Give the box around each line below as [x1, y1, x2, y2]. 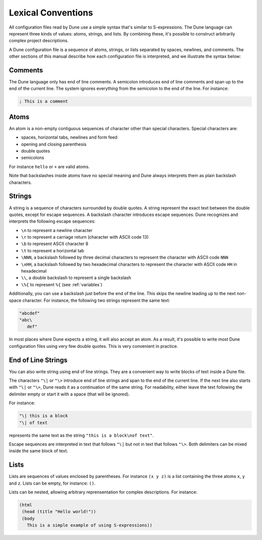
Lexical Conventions [9, 7, 93, 18]
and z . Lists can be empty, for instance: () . [9, 480, 96, 486]
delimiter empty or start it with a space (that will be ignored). [9, 391, 130, 397]
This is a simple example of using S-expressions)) [27, 523, 152, 528]
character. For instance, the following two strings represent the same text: [22, 297, 170, 303]
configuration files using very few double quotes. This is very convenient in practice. [9, 343, 178, 349]
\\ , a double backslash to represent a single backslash [21, 275, 131, 281]
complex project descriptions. [9, 38, 69, 44]
